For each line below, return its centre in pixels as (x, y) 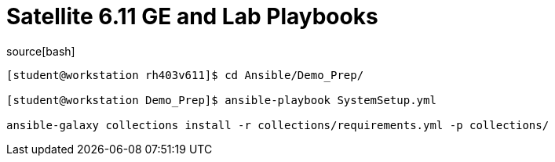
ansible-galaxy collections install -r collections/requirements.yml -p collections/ (278, 125)
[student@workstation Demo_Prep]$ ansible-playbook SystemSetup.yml (221, 100)
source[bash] (41, 51)
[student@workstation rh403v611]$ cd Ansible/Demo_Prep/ (185, 75)
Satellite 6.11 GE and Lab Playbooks (192, 16)
